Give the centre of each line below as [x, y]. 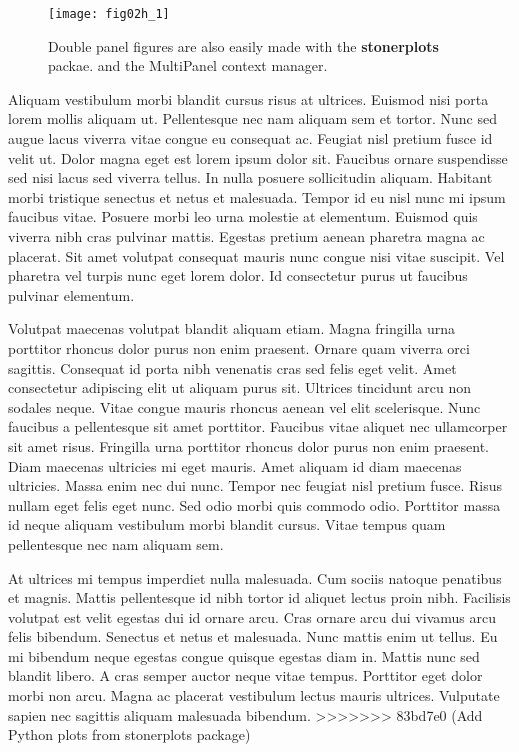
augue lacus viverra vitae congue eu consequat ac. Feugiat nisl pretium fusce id [250, 138]
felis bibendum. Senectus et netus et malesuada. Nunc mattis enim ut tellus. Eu [253, 636]
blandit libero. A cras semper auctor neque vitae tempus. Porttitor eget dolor [245, 675]
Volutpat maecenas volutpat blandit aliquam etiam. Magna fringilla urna [232, 328]
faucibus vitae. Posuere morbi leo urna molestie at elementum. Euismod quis [243, 216]
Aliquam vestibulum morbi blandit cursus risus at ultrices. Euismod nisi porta [248, 98]
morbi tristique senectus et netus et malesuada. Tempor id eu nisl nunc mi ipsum [257, 196]
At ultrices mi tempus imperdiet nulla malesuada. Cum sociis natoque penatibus [255, 577]
